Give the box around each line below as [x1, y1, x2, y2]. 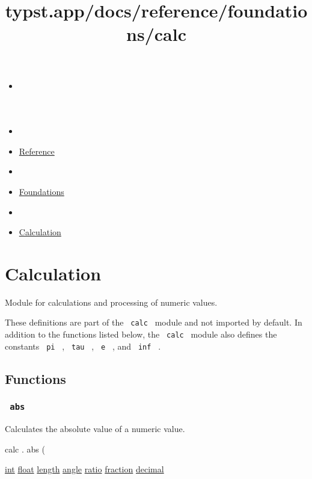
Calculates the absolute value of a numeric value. [5, 422, 185, 434]
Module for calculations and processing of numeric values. [5, 295, 218, 308]
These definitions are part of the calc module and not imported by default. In [5, 316, 302, 329]
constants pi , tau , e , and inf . [5, 339, 161, 352]
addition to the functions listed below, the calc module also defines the [5, 328, 277, 341]
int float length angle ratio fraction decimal [5, 463, 164, 475]
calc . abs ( [5, 442, 45, 455]
